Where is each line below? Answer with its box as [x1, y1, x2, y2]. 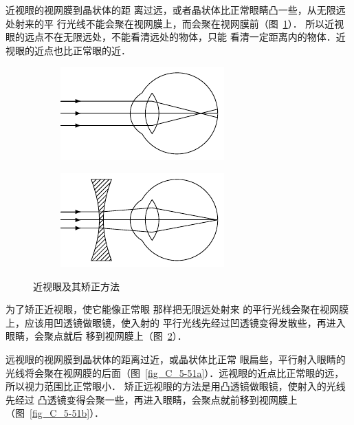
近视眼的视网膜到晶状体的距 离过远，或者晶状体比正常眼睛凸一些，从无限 [5, 3, 336, 17]
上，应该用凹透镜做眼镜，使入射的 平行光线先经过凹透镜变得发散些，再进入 [5, 315, 346, 329]
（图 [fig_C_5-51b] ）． [5, 406, 104, 420]
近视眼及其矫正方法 [33, 279, 120, 293]
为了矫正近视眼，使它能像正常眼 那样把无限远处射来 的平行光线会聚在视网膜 [5, 302, 349, 316]
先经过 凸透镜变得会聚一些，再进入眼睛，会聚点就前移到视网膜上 [5, 392, 298, 406]
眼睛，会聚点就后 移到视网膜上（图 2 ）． [5, 329, 187, 343]
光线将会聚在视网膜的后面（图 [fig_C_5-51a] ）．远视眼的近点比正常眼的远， [5, 365, 344, 380]
